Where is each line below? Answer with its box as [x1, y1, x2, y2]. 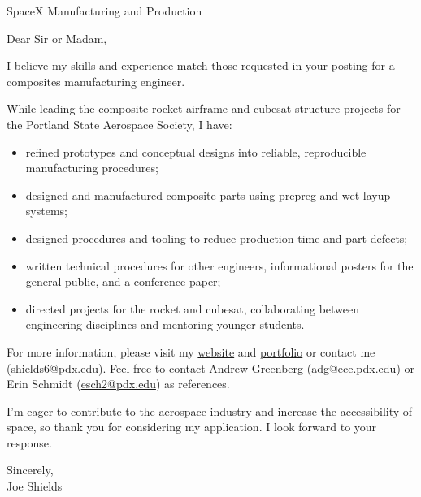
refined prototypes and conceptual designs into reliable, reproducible [25, 143, 367, 160]
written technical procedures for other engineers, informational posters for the [25, 257, 414, 274]
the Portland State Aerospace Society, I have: [7, 115, 232, 132]
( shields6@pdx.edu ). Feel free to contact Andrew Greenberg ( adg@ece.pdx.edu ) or [7, 359, 414, 376]
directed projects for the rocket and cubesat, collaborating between [25, 300, 360, 317]
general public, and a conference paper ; [25, 273, 221, 290]
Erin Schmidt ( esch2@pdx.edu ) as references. [7, 375, 230, 392]
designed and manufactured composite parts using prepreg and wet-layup [25, 186, 391, 203]
